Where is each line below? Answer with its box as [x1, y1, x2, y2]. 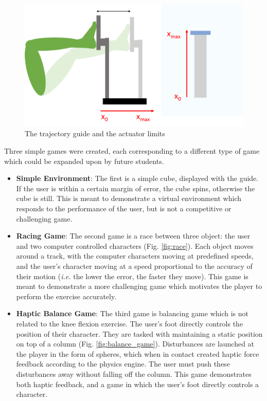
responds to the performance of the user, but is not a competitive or [16, 203, 232, 214]
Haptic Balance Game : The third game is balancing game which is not [16, 308, 248, 319]
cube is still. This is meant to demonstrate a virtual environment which [16, 193, 242, 204]
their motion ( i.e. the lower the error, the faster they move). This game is [16, 270, 248, 281]
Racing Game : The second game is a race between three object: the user [16, 230, 251, 241]
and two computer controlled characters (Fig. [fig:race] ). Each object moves [16, 240, 254, 251]
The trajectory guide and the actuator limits [25, 128, 165, 139]
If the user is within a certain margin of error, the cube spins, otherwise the [16, 183, 255, 193]
